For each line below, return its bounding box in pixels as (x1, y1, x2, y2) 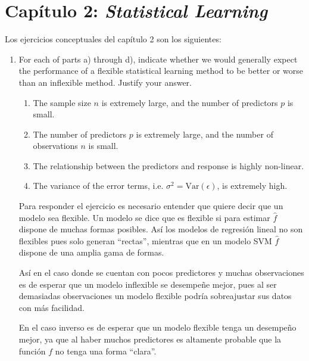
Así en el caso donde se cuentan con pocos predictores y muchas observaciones (18, 266, 304, 279)
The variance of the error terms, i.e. (33, 179, 164, 192)
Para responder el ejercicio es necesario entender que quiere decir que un (18, 200, 283, 212)
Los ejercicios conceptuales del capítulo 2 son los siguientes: (5, 33, 221, 45)
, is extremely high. (217, 179, 288, 192)
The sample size (33, 96, 91, 108)
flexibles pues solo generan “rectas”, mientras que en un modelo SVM (18, 234, 272, 247)
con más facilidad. (18, 301, 85, 313)
